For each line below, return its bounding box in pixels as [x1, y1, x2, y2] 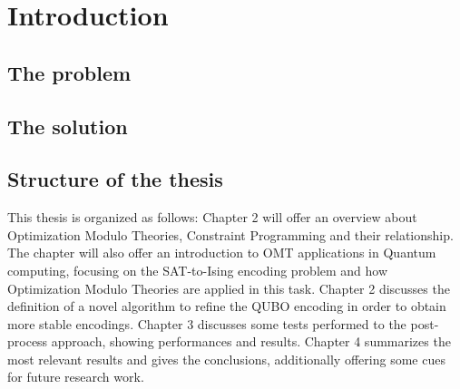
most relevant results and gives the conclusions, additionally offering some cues [7, 349, 445, 368]
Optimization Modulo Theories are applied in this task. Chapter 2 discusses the [7, 278, 450, 297]
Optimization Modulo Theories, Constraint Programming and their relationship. [7, 225, 454, 244]
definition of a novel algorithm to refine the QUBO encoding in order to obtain [7, 297, 446, 316]
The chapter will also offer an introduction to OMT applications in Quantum [7, 243, 436, 262]
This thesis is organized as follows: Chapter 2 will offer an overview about [7, 208, 417, 227]
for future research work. [7, 367, 144, 386]
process [7, 332, 48, 351]
